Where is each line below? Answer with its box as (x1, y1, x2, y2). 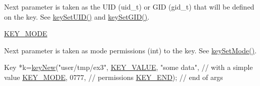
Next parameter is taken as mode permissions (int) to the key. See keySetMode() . (4, 45, 257, 55)
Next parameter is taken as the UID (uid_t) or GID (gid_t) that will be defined (4, 2, 254, 12)
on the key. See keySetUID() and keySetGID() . (4, 11, 150, 22)
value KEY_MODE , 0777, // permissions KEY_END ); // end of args (4, 71, 223, 82)
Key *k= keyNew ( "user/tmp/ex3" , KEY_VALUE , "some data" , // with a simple (4, 62, 253, 72)
